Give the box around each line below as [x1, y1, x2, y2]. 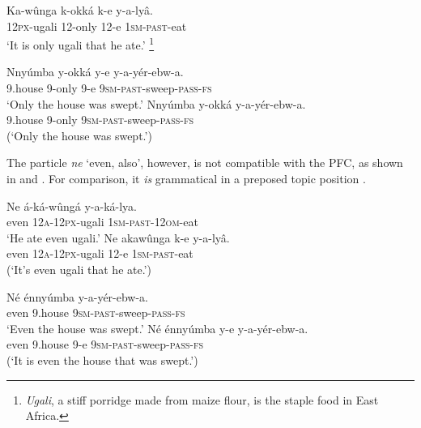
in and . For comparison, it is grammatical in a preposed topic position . [6, 170, 366, 186]
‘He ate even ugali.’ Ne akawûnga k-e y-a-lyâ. [6, 229, 230, 246]
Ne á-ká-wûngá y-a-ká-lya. [6, 197, 137, 214]
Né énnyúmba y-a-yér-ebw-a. [6, 288, 149, 305]
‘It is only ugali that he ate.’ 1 [6, 34, 155, 53]
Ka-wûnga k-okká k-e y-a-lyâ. [6, 2, 153, 18]
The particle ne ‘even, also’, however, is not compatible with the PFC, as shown [6, 154, 403, 171]
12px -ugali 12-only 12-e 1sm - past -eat [6, 17, 187, 34]
